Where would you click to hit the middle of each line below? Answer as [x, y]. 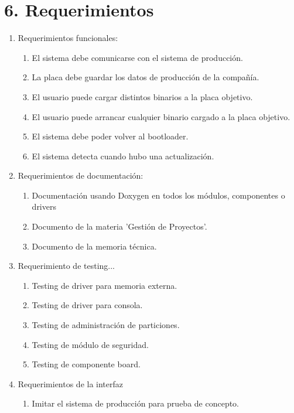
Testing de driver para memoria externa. [105, 285]
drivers [44, 206]
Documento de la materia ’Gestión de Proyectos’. [119, 226]
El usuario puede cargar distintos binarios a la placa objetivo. [142, 96]
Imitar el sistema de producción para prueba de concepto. [136, 403]
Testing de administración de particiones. [106, 325]
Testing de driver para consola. [87, 305]
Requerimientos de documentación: [81, 175]
